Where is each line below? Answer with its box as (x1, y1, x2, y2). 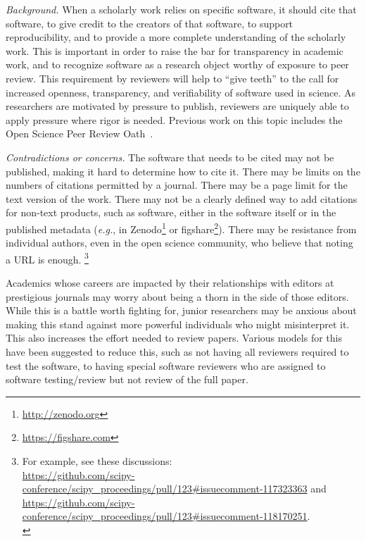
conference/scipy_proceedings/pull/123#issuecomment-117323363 (22, 481, 308, 496)
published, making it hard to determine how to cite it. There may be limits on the (6, 163, 360, 178)
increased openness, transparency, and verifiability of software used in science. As (6, 85, 356, 99)
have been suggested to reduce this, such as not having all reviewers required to (6, 344, 349, 359)
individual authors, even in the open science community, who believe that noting (6, 235, 353, 250)
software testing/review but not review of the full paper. (6, 372, 248, 387)
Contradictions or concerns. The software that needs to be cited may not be (6, 149, 334, 164)
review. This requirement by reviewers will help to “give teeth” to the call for (6, 70, 339, 85)
